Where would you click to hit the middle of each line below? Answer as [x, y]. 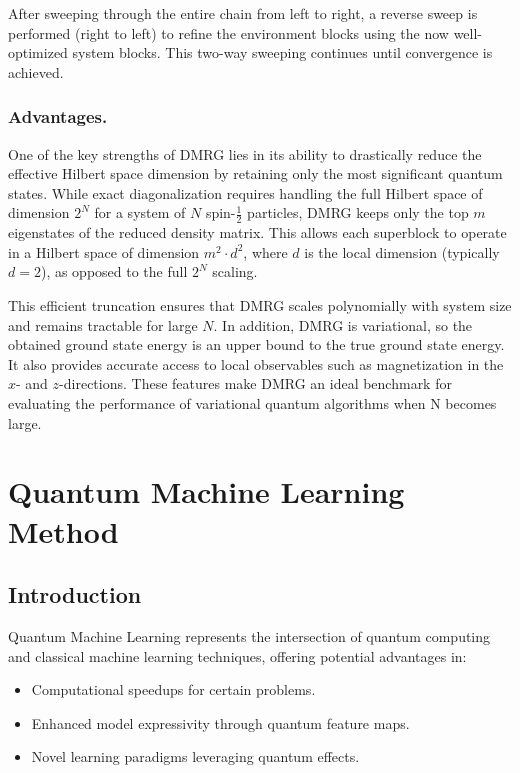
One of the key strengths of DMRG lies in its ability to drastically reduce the [245, 153]
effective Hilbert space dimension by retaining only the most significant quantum [255, 173]
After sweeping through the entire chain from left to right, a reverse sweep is [243, 13]
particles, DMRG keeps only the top [358, 212]
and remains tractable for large [103, 324]
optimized [38, 52]
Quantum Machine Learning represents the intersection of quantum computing [249, 635]
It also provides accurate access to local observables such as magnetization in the [256, 363]
